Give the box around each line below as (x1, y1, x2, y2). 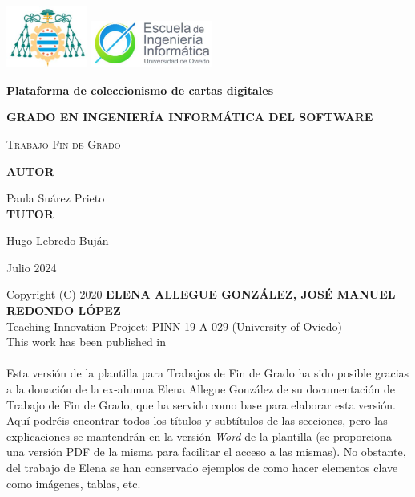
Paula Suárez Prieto (6, 189, 105, 206)
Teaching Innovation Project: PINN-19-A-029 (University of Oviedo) (6, 317, 343, 334)
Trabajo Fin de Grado (6, 135, 121, 152)
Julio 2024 (6, 259, 57, 275)
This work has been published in (6, 333, 167, 350)
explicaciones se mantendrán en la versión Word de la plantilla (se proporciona (6, 427, 392, 444)
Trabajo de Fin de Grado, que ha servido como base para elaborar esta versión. (6, 396, 396, 413)
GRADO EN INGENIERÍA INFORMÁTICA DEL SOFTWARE (6, 108, 373, 125)
